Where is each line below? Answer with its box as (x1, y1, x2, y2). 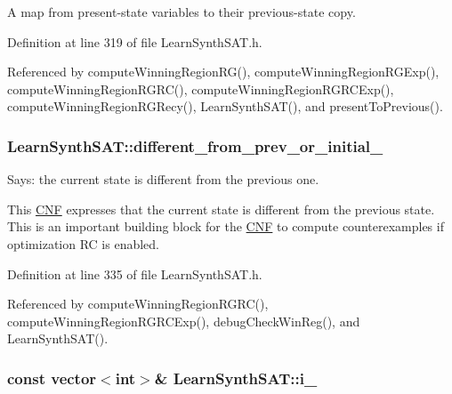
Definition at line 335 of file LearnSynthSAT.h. (7, 264, 262, 283)
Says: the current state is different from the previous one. (7, 170, 319, 189)
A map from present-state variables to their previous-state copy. (7, 3, 356, 20)
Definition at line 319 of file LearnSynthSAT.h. (7, 32, 262, 51)
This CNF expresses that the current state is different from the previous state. (7, 199, 435, 218)
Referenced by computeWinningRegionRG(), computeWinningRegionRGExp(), (7, 62, 440, 81)
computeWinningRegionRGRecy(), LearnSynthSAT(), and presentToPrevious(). (7, 97, 443, 116)
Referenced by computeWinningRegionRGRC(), (7, 294, 269, 313)
